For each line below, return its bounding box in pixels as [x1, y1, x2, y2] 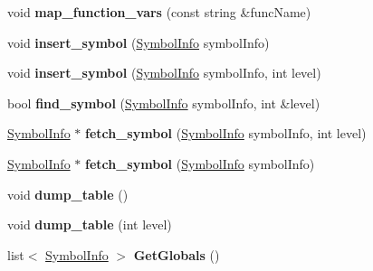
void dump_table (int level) [7, 215, 172, 234]
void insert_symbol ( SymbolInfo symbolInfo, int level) [7, 63, 321, 82]
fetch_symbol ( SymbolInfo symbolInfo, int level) [84, 124, 367, 143]
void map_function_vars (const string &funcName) [7, 3, 311, 21]
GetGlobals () [133, 245, 220, 264]
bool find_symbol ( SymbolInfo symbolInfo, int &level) [7, 93, 320, 112]
